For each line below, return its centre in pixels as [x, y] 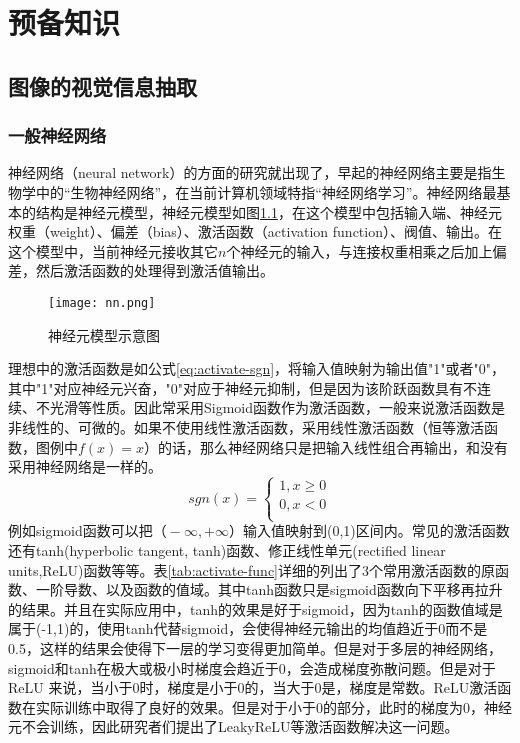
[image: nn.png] [102, 302]
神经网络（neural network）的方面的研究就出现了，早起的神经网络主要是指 [250, 172]
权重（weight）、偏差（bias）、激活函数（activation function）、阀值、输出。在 [255, 231]
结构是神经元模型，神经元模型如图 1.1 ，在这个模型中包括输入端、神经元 [268, 211]
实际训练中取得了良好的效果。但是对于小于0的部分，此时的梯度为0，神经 [273, 706]
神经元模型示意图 [104, 334]
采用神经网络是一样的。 [85, 466]
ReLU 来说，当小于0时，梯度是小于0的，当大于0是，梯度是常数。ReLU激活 [253, 687]
